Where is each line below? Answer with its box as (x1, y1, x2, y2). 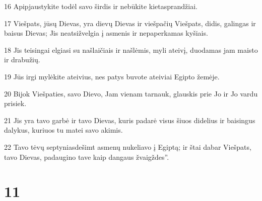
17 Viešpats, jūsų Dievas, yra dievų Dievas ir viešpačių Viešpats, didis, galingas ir (4, 18, 256, 28)
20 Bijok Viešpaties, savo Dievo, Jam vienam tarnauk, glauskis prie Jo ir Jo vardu (4, 88, 258, 98)
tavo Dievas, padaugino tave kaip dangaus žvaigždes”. (4, 151, 169, 162)
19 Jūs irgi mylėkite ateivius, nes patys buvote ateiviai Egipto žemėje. (4, 71, 220, 81)
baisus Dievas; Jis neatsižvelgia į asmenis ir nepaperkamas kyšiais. (4, 28, 208, 38)
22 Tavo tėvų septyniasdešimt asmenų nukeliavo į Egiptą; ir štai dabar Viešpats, (4, 141, 251, 152)
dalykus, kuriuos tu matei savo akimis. (4, 125, 123, 135)
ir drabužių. (4, 54, 40, 65)
